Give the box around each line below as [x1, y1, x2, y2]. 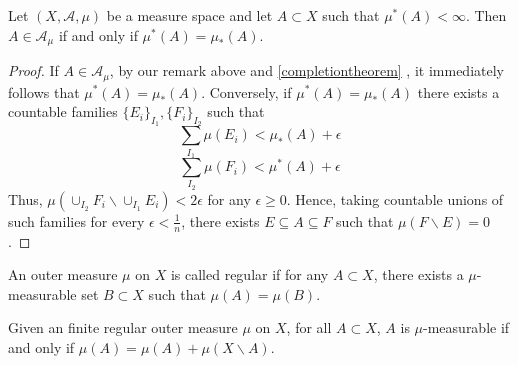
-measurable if [423, 317, 510, 338]
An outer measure [8, 264, 118, 285]
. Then [465, 5, 507, 25]
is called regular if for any [170, 264, 329, 285]
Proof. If [8, 60, 59, 81]
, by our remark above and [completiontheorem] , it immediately [109, 60, 504, 81]
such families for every [8, 210, 145, 231]
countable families [8, 101, 118, 122]
